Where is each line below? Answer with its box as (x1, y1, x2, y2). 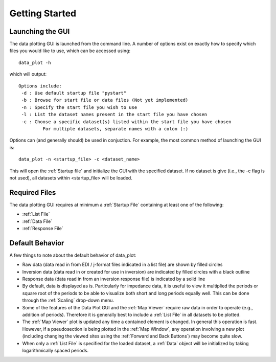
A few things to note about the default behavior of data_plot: (9, 252, 136, 258)
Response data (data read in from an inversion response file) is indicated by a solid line (22, 276, 205, 282)
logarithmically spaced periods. (22, 347, 89, 353)
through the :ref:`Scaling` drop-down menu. (22, 297, 114, 304)
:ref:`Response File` (22, 225, 63, 231)
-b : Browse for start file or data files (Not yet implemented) (21, 97, 189, 103)
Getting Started (9, 8, 77, 19)
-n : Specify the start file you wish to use (21, 104, 137, 110)
